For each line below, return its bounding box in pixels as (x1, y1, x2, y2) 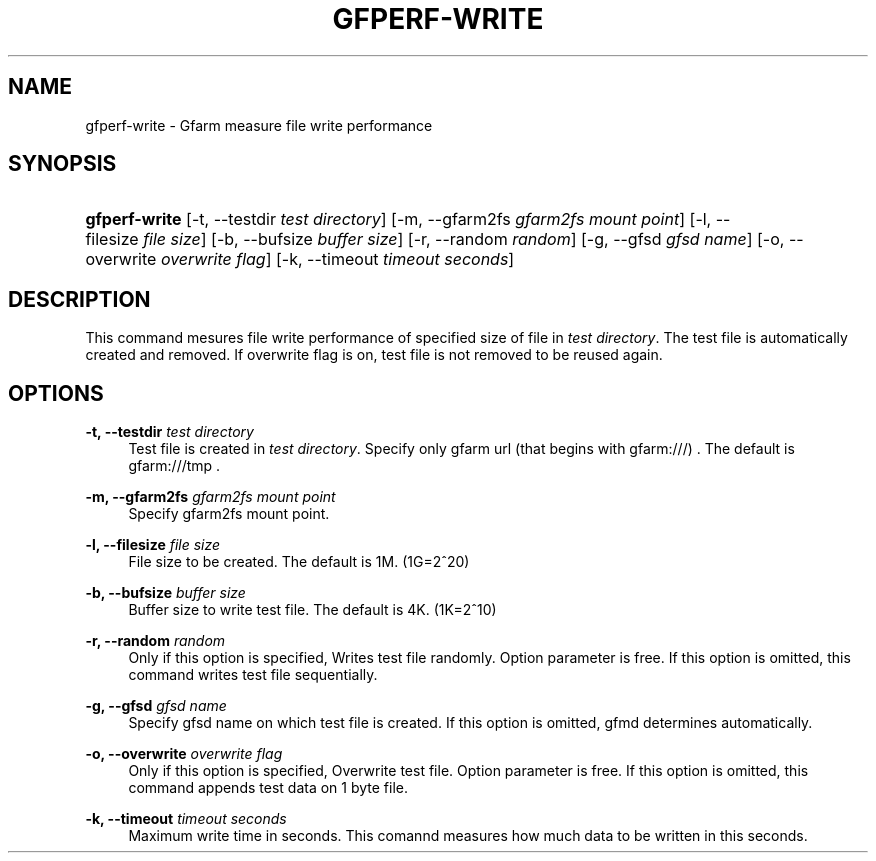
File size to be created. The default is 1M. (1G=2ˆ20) (128, 553, 470, 571)
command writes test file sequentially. (128, 666, 378, 684)
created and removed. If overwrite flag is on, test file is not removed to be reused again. (85, 346, 663, 364)
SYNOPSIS (8, 151, 117, 177)
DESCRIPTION (8, 286, 151, 312)
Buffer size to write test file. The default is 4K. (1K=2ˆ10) (128, 601, 497, 619)
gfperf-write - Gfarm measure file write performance (85, 116, 433, 134)
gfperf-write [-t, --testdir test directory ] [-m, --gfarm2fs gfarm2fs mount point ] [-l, (85, 209, 712, 230)
